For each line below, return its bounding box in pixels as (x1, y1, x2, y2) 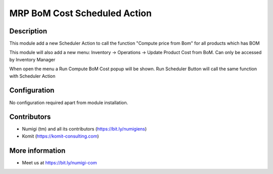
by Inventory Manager (9, 56, 56, 63)
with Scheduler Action (9, 73, 56, 79)
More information (9, 146, 66, 155)
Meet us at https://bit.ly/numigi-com (22, 159, 97, 165)
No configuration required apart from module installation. (9, 99, 128, 106)
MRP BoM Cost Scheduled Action (9, 8, 152, 19)
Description (9, 27, 48, 35)
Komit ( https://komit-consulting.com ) (22, 133, 99, 139)
